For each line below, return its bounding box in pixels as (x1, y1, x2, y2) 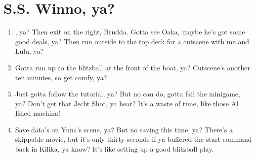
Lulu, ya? (15, 46, 44, 56)
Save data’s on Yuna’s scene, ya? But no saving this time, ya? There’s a (15, 124, 233, 134)
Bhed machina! (15, 108, 60, 118)
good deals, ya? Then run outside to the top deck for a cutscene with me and (15, 36, 249, 46)
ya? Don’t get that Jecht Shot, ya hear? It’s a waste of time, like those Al (15, 98, 239, 108)
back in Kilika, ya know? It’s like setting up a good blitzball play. (15, 144, 214, 154)
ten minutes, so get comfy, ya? (15, 72, 107, 82)
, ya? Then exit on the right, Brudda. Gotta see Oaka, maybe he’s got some (15, 27, 245, 37)
